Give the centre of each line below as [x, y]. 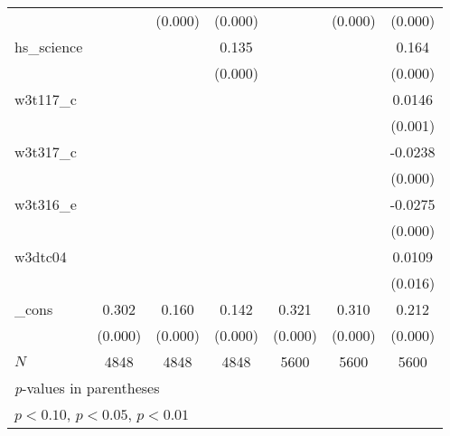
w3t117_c [46, 99]
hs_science [49, 47]
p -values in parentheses [87, 388]
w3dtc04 [41, 256]
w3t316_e [46, 204]
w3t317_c [46, 152]
